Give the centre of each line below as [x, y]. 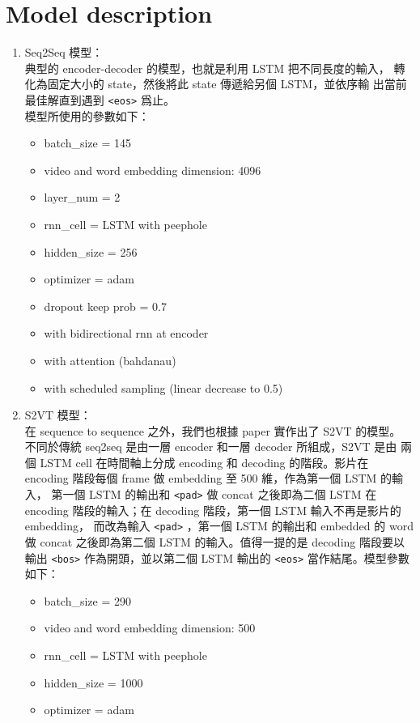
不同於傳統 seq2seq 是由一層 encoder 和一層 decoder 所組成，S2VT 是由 [211, 447]
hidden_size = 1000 [93, 682]
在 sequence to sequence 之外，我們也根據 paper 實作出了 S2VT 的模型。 [213, 430]
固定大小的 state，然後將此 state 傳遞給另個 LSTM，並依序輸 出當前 [227, 84]
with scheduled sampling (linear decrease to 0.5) [163, 387]
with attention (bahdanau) [110, 360]
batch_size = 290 [87, 600]
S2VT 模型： [58, 415]
